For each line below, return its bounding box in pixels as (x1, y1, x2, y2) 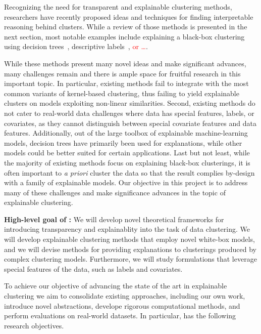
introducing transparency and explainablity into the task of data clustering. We (4, 224, 250, 234)
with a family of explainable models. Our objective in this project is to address (4, 177, 248, 188)
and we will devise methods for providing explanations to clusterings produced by (4, 243, 256, 254)
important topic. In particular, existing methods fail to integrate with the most (4, 78, 249, 89)
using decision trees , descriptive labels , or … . (4, 41, 148, 52)
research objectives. (4, 320, 64, 330)
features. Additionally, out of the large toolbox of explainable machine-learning (4, 128, 248, 138)
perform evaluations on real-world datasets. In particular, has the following (4, 310, 236, 321)
